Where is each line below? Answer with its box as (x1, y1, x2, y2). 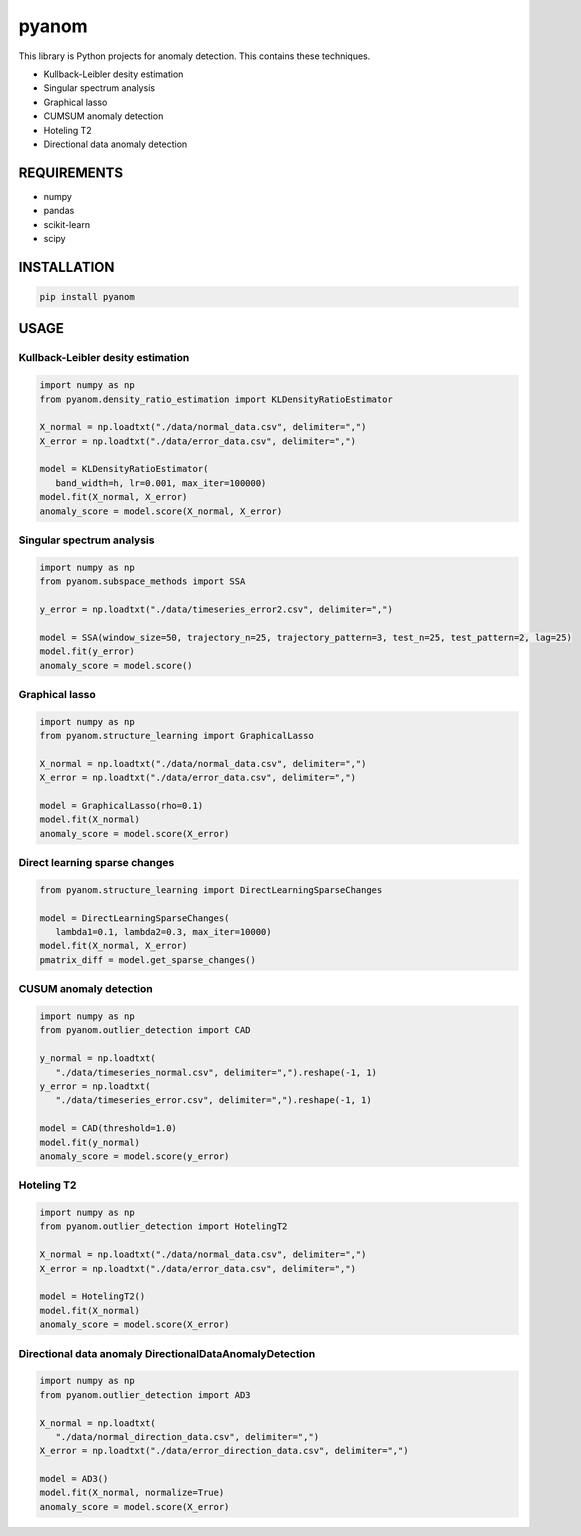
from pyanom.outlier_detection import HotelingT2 (39, 1221, 288, 1232)
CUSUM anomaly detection (18, 982, 154, 996)
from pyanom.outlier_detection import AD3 (39, 1389, 251, 1400)
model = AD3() (39, 1473, 109, 1485)
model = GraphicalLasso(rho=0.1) (39, 800, 204, 811)
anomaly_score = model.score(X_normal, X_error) (39, 505, 283, 517)
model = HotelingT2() (39, 1291, 146, 1302)
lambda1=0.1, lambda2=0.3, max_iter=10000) (55, 926, 272, 938)
